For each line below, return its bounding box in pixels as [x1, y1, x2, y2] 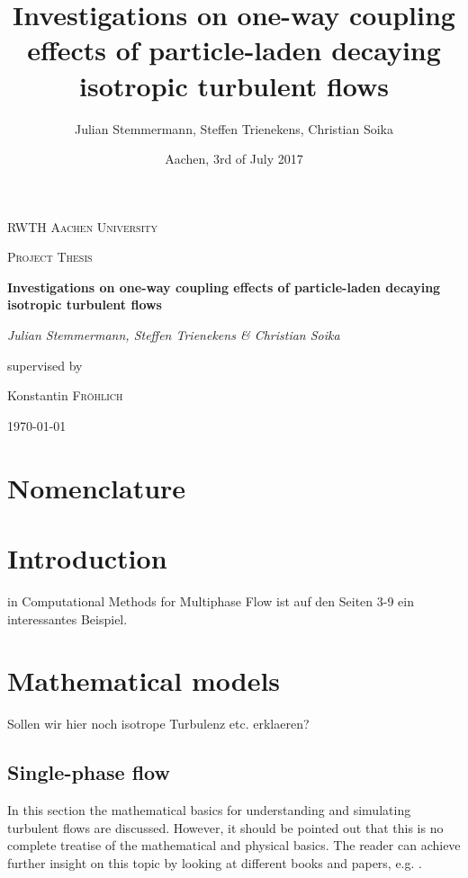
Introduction [7, 540, 167, 576]
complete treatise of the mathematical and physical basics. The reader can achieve [7, 836, 461, 855]
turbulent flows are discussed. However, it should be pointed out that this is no [7, 818, 444, 837]
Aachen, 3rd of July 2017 [165, 149, 303, 168]
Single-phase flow [7, 758, 170, 786]
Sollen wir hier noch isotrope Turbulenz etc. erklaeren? [7, 714, 310, 733]
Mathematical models [7, 662, 281, 699]
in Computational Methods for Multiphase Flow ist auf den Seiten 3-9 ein [7, 591, 415, 610]
